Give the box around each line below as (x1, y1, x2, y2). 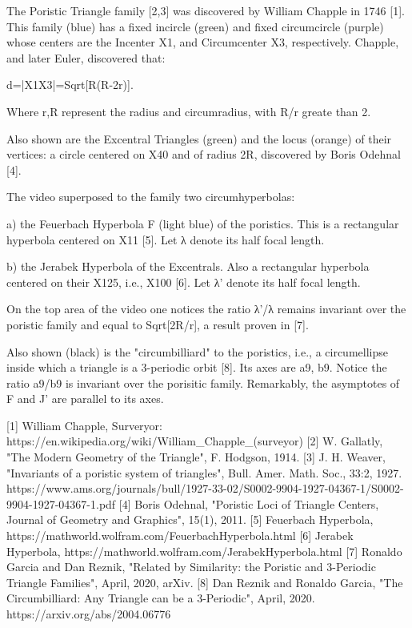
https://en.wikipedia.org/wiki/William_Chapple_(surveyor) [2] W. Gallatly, (6, 433, 383, 449)
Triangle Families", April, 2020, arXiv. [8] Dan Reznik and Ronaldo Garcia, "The (6, 574, 403, 590)
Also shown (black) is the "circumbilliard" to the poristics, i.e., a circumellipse (6, 343, 388, 360)
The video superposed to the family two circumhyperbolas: (6, 188, 295, 205)
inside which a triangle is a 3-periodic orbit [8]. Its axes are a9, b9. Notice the (6, 359, 387, 376)
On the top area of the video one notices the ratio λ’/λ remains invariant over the (6, 300, 406, 317)
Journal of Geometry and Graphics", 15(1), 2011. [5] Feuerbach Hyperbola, (6, 511, 374, 528)
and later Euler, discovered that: (6, 49, 166, 66)
